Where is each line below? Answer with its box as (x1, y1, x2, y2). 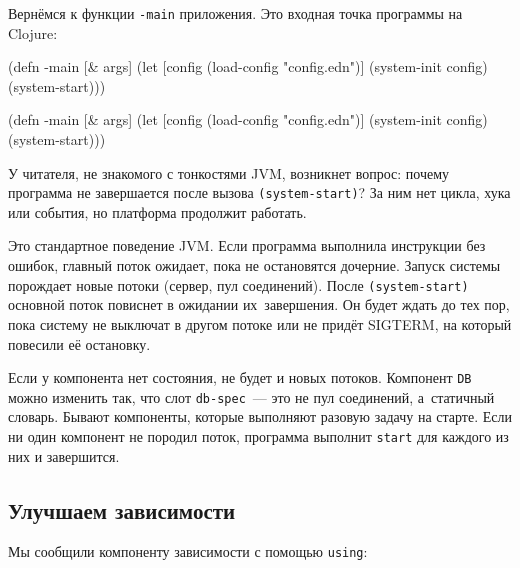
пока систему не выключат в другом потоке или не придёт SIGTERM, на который (8, 313, 512, 334)
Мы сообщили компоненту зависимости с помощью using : (8, 541, 368, 562)
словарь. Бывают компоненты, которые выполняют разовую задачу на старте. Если (8, 406, 512, 427)
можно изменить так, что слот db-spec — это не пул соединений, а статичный (8, 386, 495, 407)
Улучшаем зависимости (8, 494, 236, 525)
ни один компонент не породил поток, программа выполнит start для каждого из (8, 426, 509, 446)
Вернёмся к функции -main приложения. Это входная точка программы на (8, 3, 463, 23)
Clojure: (8, 22, 58, 43)
